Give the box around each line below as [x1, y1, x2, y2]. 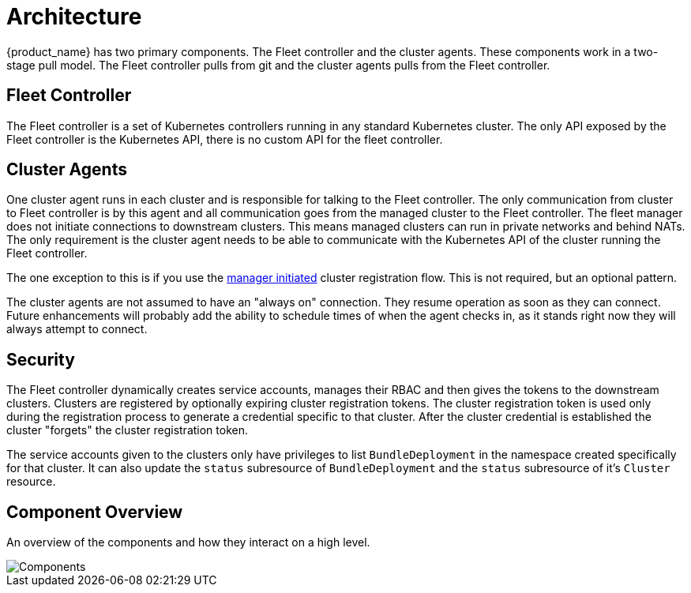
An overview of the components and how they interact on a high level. [6, 535, 370, 550]
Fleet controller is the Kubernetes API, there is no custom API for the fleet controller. [6, 132, 443, 146]
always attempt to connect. [6, 322, 148, 336]
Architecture [6, 3, 142, 30]
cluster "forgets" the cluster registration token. [6, 423, 248, 437]
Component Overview [6, 501, 183, 522]
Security [6, 349, 75, 370]
